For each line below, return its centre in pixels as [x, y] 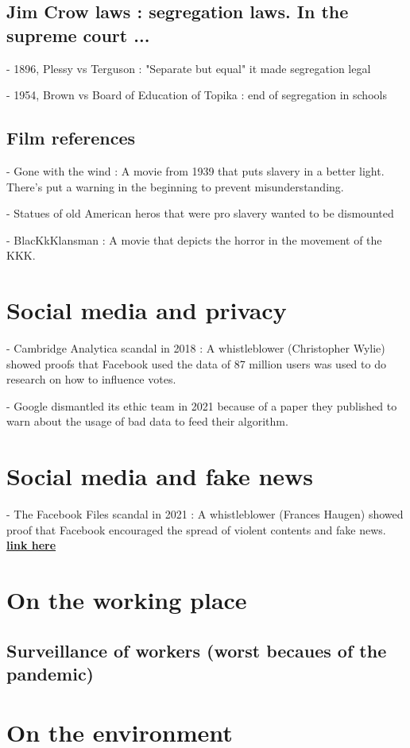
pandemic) [50, 674]
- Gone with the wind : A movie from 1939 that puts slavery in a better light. [195, 170]
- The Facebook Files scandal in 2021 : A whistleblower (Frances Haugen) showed [205, 514]
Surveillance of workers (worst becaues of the [197, 650]
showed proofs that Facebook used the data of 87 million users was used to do [196, 363]
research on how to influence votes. [91, 379]
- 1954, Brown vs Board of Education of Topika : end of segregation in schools [197, 95]
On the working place [127, 600]
